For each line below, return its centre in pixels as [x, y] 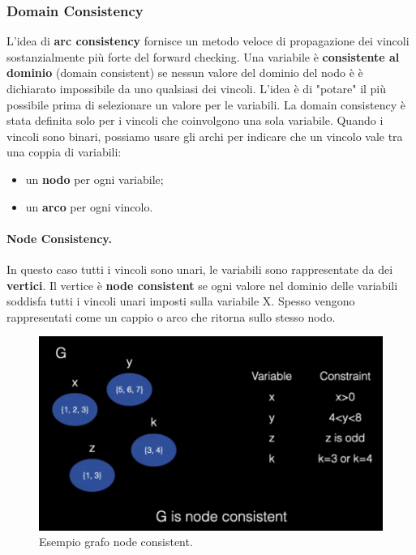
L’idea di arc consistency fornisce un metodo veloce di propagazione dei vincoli [208, 41]
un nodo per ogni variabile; [94, 179]
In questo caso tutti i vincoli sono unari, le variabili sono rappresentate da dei [200, 269]
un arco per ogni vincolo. [89, 206]
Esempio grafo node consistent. [116, 542]
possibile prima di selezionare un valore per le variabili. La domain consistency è [206, 104]
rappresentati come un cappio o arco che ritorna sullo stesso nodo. [171, 316]
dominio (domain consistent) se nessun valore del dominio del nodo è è [185, 73]
